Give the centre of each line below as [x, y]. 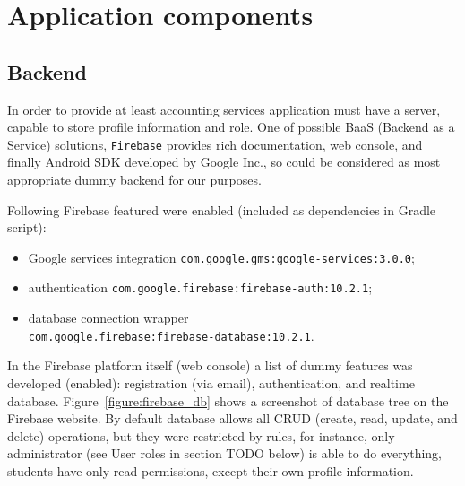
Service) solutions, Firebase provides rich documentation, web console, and [215, 144]
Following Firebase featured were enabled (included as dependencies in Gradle [222, 209]
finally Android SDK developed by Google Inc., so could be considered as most [224, 162]
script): [27, 227]
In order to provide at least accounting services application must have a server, [224, 109]
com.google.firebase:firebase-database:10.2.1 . [171, 335]
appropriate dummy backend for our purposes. [134, 180]
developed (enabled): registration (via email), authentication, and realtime [211, 382]
